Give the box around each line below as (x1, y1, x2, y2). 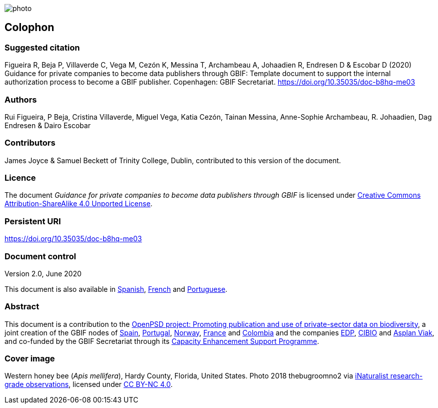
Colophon (5, 21, 55, 34)
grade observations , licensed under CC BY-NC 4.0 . (5, 380, 173, 389)
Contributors (5, 138, 56, 148)
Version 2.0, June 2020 (5, 269, 82, 278)
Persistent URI (5, 216, 61, 226)
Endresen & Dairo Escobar (5, 121, 91, 130)
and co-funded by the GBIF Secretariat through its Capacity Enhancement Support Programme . (5, 336, 319, 345)
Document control (5, 251, 76, 261)
